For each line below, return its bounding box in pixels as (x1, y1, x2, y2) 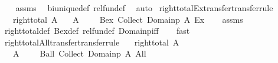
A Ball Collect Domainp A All (12, 47, 146, 60)
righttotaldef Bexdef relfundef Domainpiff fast (4, 24, 190, 37)
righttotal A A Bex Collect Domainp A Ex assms (12, 13, 243, 25)
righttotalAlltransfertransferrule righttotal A (4, 36, 179, 48)
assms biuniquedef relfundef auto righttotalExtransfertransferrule (15, 2, 273, 13)
